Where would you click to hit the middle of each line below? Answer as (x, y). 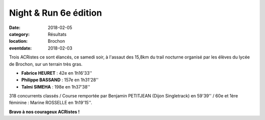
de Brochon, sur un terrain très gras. (46, 64)
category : (19, 34)
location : (18, 41)
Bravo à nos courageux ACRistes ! (44, 112)
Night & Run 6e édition (56, 13)
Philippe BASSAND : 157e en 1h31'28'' (60, 80)
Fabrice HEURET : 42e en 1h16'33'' (57, 73)
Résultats (57, 34)
